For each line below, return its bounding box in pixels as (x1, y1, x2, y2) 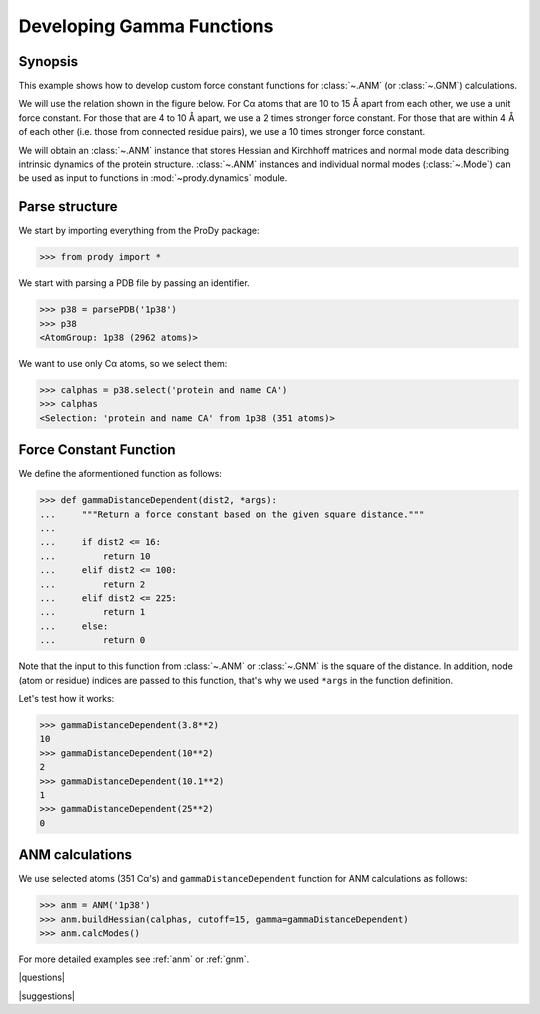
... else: (39, 620, 109, 632)
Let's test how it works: (18, 692, 115, 704)
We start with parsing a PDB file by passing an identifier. (18, 277, 250, 289)
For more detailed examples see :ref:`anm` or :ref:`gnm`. (18, 953, 250, 965)
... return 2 (39, 578, 146, 590)
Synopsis (18, 53, 79, 70)
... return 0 (39, 635, 146, 646)
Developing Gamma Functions (18, 15, 274, 37)
